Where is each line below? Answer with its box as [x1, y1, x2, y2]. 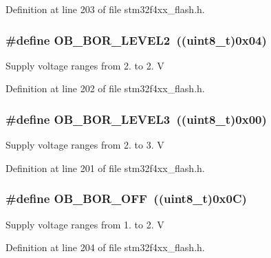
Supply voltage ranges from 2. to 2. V [6, 58, 164, 72]
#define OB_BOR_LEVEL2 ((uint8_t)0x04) [6, 31, 267, 48]
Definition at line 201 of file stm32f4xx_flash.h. [6, 160, 205, 175]
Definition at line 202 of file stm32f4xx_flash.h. [6, 81, 205, 96]
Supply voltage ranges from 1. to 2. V [6, 217, 164, 231]
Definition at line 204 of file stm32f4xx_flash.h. [6, 240, 205, 255]
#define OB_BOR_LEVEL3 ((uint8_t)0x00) [6, 110, 267, 127]
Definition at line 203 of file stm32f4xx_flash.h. [6, 2, 205, 16]
